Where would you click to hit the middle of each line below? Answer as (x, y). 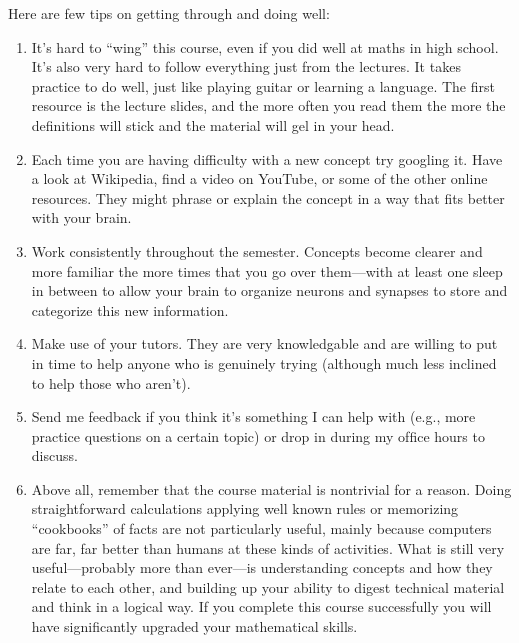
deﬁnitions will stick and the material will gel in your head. (213, 124)
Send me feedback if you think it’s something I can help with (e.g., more (253, 416)
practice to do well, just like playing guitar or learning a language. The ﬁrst (263, 85)
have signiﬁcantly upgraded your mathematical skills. (194, 626)
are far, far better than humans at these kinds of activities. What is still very (268, 547)
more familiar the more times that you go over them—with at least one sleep (267, 270)
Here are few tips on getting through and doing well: (169, 13)
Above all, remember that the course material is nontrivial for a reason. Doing (271, 488)
